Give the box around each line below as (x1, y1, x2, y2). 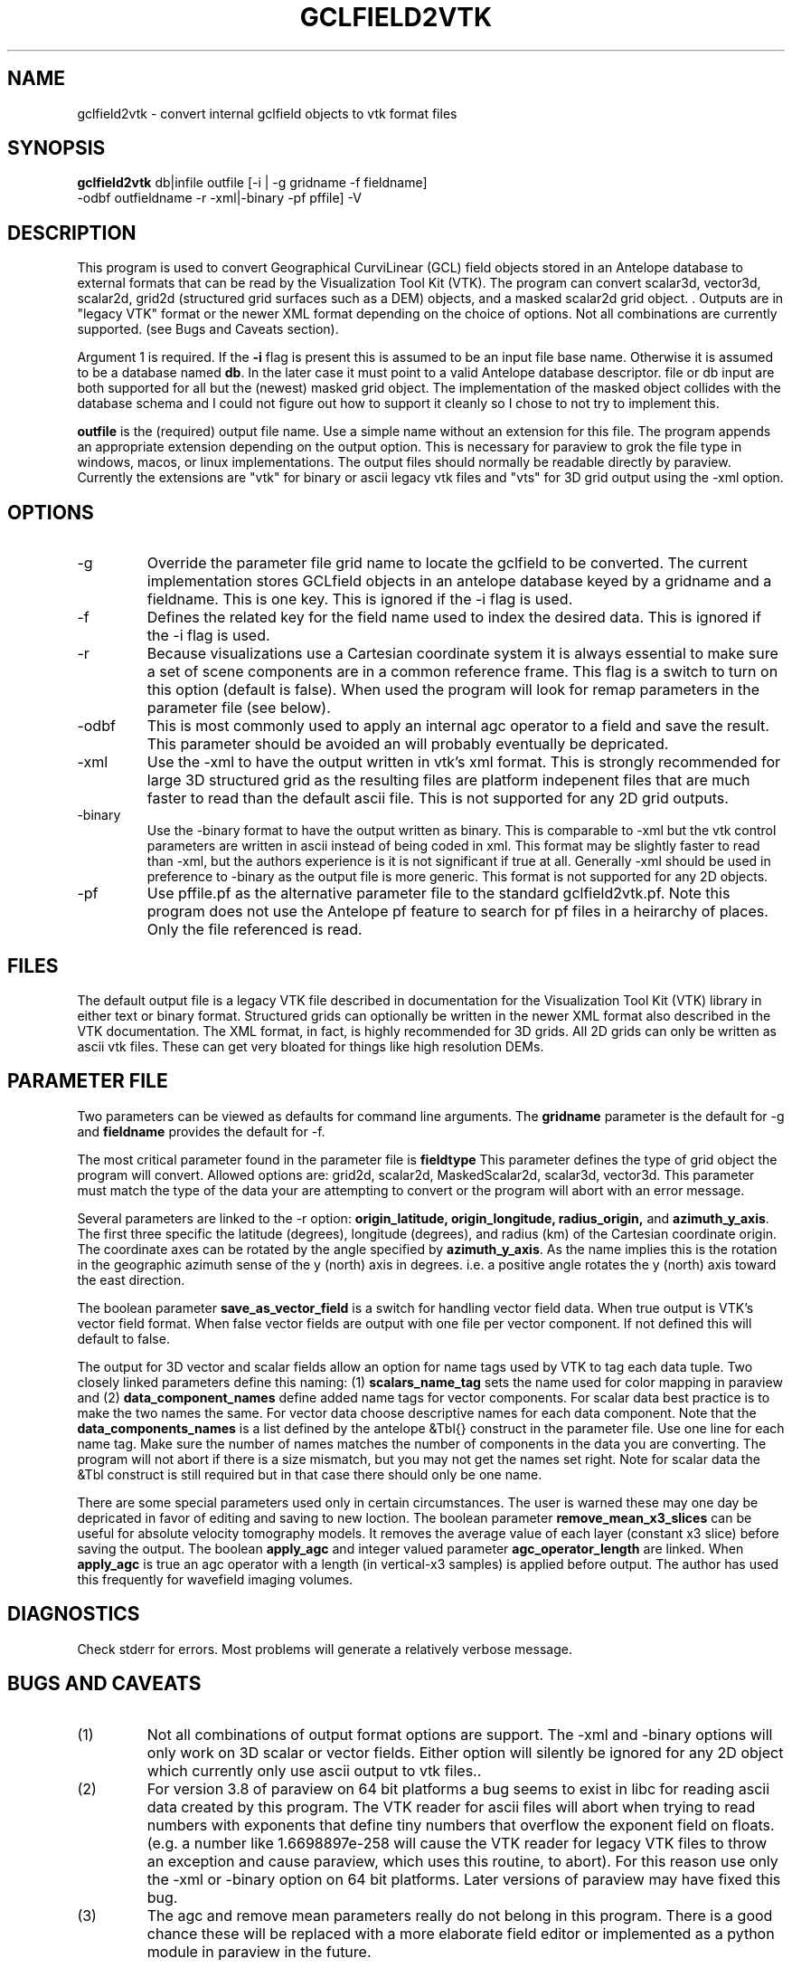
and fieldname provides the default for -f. (77, 1123, 325, 1139)
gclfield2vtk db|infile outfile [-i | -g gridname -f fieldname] (77, 175, 428, 191)
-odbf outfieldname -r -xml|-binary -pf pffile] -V (77, 190, 362, 206)
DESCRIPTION (7, 221, 137, 244)
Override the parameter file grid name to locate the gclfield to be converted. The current (146, 554, 748, 573)
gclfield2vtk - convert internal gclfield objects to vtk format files (77, 105, 457, 121)
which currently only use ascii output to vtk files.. (146, 1761, 482, 1780)
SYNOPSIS (7, 137, 106, 160)
